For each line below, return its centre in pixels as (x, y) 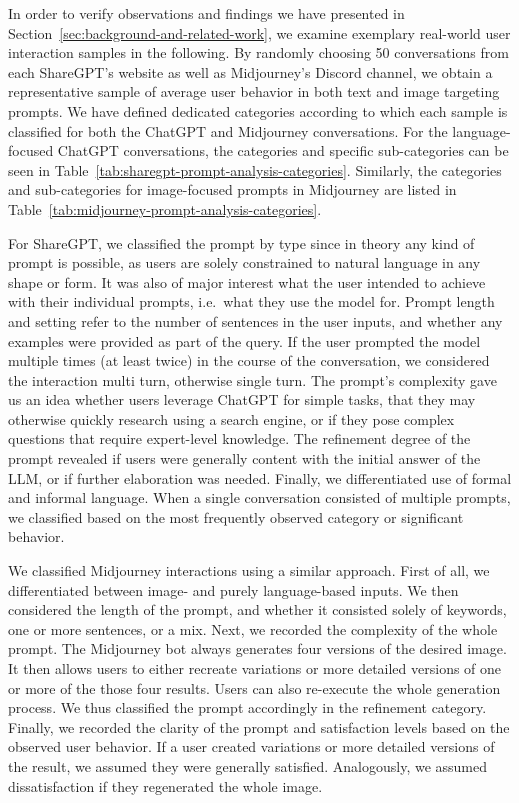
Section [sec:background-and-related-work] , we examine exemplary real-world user (259, 32)
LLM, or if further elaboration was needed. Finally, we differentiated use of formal (260, 477)
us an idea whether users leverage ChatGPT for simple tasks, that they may (242, 399)
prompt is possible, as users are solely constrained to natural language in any (244, 262)
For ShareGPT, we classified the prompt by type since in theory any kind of (241, 242)
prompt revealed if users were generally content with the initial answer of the (244, 458)
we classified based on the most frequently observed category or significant (236, 516)
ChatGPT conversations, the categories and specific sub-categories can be (283, 150)
